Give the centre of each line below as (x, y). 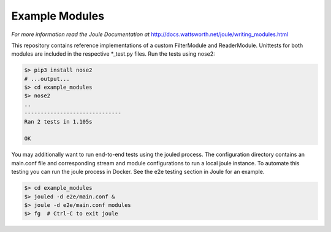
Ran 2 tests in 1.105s (58, 122)
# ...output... (47, 79)
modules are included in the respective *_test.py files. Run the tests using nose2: (113, 54)
